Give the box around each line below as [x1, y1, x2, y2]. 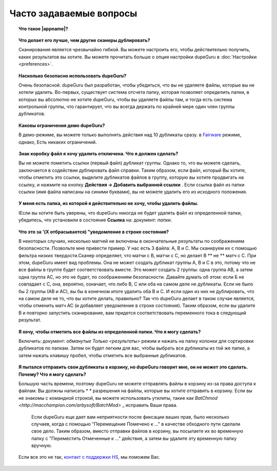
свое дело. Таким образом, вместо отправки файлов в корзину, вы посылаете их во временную [31, 428, 244, 434]
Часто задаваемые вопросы [9, 8, 137, 19]
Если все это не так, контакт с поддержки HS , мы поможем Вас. [18, 454, 161, 460]
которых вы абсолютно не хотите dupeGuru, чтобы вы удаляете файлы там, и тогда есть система [18, 96, 233, 103]
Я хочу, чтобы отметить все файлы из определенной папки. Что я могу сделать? [18, 329, 201, 335]
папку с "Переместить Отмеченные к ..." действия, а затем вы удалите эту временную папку [31, 435, 237, 441]
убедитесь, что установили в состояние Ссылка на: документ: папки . [18, 217, 172, 223]
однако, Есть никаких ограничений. [18, 139, 97, 145]
